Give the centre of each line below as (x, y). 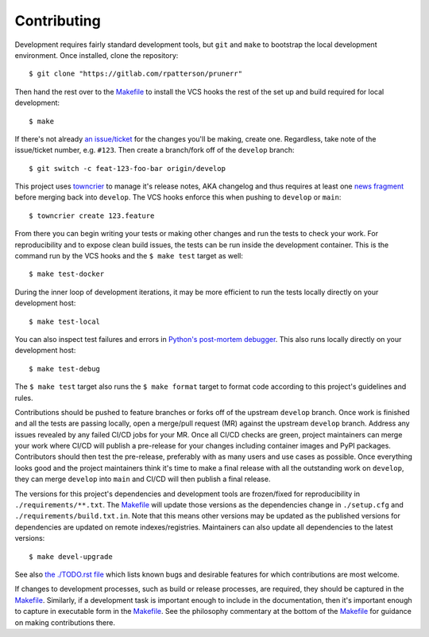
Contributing (58, 21)
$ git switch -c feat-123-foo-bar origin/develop (128, 168)
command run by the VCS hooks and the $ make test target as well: (129, 256)
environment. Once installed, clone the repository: (97, 55)
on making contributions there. (65, 622)
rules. (24, 398)
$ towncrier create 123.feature (92, 216)
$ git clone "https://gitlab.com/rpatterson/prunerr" (135, 74)
